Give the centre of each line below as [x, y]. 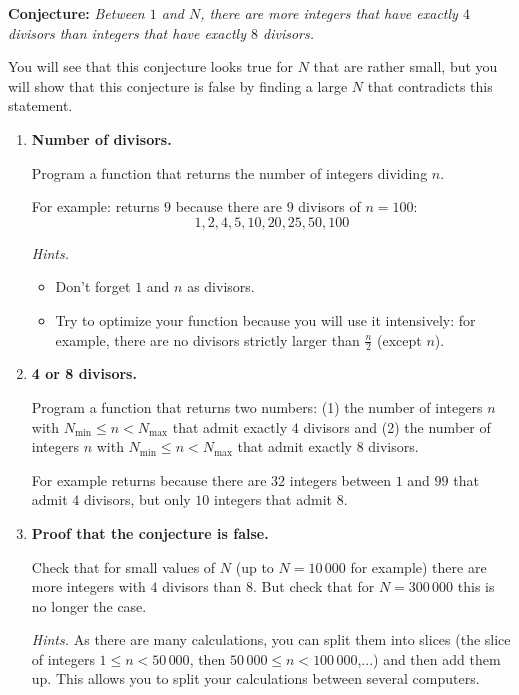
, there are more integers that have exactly [329, 13]
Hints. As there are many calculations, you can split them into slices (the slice [271, 639]
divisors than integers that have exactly [127, 32]
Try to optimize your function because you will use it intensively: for [265, 319]
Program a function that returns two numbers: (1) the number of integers [257, 406]
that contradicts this [430, 85]
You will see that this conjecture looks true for [151, 66]
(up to [254, 566]
